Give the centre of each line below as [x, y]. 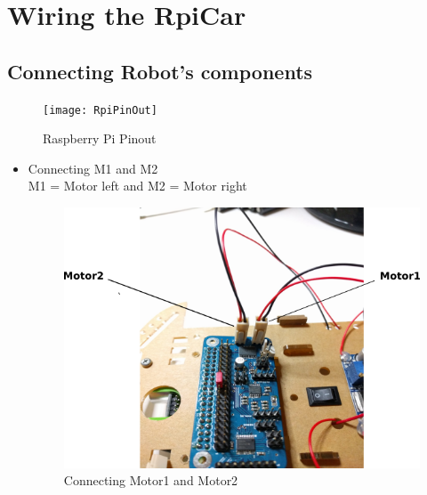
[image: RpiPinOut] [100, 110]
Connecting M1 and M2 [93, 168]
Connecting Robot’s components [160, 71]
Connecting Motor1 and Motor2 [151, 480]
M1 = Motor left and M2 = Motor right [137, 186]
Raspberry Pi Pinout [100, 138]
